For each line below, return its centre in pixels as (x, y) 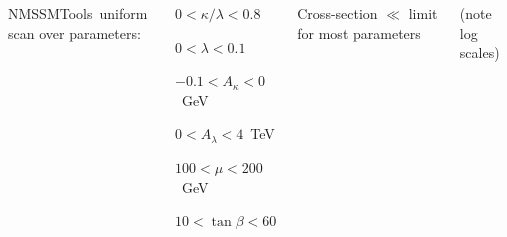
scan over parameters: (74, 32)
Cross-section (337, 13)
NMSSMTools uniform (78, 13)
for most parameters (359, 32)
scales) (479, 52)
